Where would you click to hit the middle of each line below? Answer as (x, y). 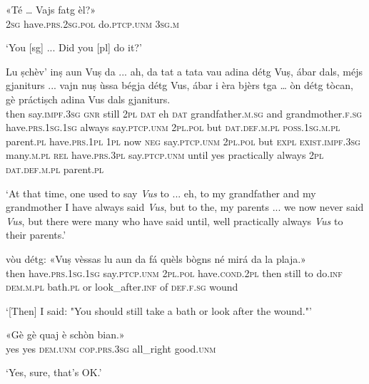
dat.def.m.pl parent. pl (55, 168)
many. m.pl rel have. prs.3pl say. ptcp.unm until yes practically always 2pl (165, 155)
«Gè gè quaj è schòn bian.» (65, 334)
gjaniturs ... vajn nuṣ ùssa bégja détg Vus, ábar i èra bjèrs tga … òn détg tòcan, (180, 85)
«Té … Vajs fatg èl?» (51, 9)
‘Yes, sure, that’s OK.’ (54, 372)
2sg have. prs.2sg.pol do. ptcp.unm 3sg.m (92, 23)
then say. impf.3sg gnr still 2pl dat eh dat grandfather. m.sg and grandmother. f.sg (184, 113)
